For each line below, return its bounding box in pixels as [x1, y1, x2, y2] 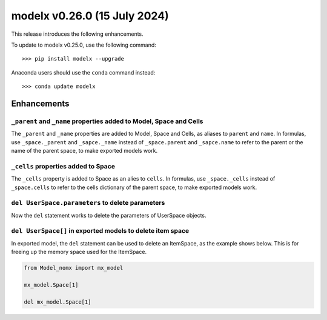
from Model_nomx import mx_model [24, 264, 124, 272]
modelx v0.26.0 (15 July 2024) [11, 9, 169, 22]
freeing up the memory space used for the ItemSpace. [11, 248, 147, 256]
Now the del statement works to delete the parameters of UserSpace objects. [11, 212, 206, 219]
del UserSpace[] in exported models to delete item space [11, 227, 190, 235]
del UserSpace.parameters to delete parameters [11, 199, 165, 207]
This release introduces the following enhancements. [11, 30, 144, 38]
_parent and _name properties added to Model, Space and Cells [11, 117, 203, 125]
